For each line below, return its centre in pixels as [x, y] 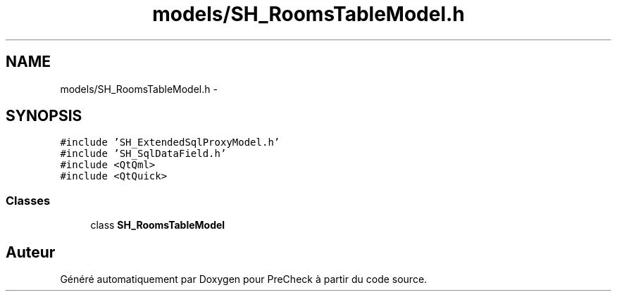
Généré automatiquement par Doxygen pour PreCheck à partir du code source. [244, 279]
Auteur [31, 252]
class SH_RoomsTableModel [158, 225]
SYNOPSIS [44, 116]
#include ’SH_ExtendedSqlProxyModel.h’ [170, 143]
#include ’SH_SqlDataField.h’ [143, 154]
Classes [28, 200]
